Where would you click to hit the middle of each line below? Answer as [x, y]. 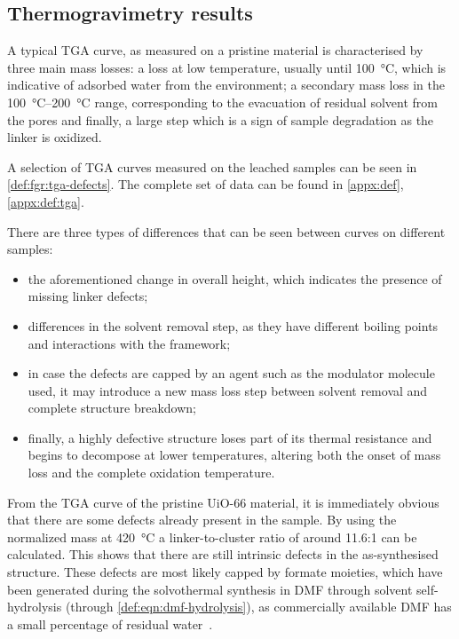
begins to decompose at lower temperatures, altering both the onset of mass [234, 455]
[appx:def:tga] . [46, 201]
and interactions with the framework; [129, 343]
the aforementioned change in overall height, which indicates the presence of [235, 278]
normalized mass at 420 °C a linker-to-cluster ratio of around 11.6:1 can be [212, 536]
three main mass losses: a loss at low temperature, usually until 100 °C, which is [227, 67]
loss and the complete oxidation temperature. [151, 473]
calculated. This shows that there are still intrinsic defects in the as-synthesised [223, 554]
